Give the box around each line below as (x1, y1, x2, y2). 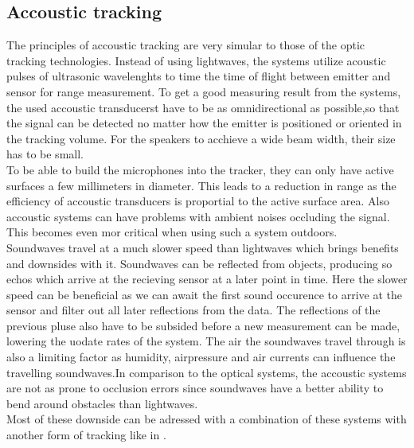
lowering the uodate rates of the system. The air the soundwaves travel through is (6, 333, 406, 349)
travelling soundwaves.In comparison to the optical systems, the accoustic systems (6, 364, 407, 380)
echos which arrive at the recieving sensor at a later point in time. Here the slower (6, 271, 408, 287)
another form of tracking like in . (6, 427, 166, 443)
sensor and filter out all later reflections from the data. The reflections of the (6, 302, 381, 318)
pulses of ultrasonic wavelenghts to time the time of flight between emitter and (6, 68, 391, 84)
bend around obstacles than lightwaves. (6, 395, 198, 411)
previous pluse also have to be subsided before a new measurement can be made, (6, 317, 400, 333)
